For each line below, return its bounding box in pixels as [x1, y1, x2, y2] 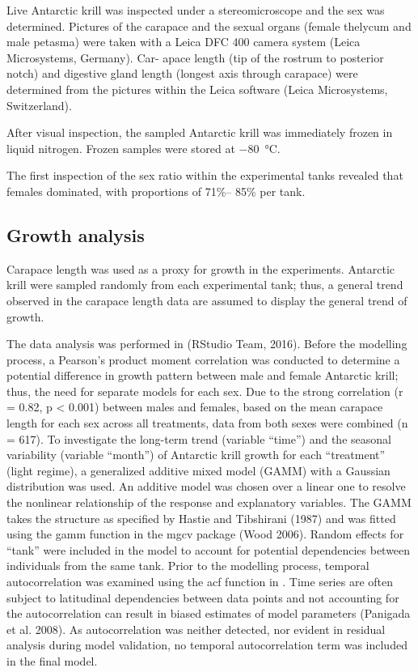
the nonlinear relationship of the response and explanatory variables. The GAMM [6, 494, 412, 511]
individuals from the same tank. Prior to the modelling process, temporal [6, 557, 369, 574]
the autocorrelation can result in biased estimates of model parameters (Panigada [6, 605, 411, 622]
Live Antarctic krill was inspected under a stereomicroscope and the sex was [6, 2, 385, 18]
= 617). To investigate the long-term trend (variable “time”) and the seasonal [6, 430, 391, 447]
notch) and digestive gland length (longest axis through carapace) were [6, 65, 358, 82]
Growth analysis [6, 222, 145, 247]
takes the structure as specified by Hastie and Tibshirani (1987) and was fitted [6, 509, 396, 526]
